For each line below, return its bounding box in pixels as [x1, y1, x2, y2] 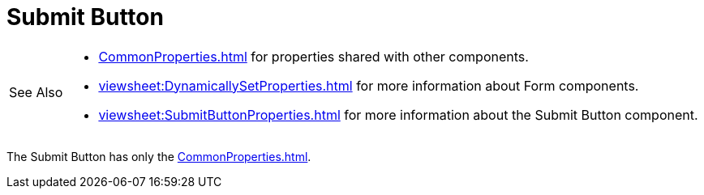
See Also [9, 83, 63, 100]
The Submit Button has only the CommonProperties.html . [6, 149, 311, 163]
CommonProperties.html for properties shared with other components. [98, 48, 529, 65]
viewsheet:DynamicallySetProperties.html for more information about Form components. [98, 77, 639, 94]
